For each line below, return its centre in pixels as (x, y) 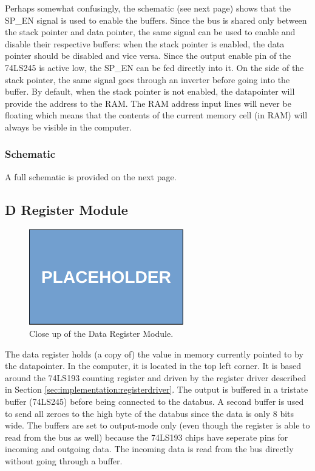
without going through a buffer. (64, 460)
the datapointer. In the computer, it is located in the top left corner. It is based (153, 366)
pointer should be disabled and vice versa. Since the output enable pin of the (148, 56)
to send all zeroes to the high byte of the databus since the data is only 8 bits (150, 413)
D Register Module (66, 209)
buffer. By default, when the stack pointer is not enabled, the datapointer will (150, 91)
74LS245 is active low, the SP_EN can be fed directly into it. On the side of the (154, 67)
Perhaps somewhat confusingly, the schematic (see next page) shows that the (148, 8)
